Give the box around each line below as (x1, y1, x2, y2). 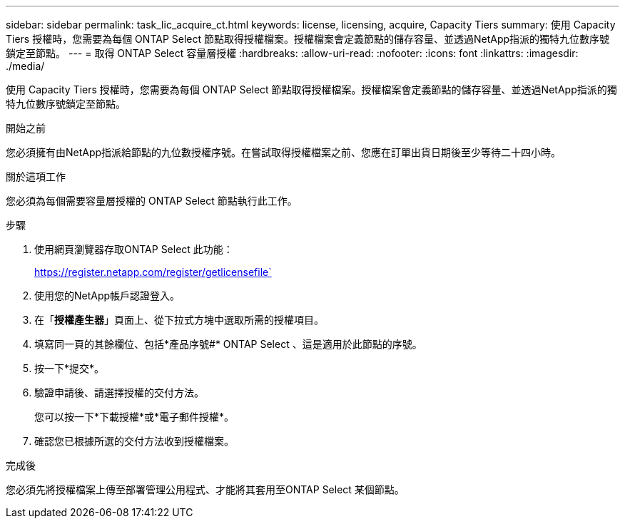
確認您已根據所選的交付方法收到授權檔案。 (34, 435, 234, 447)
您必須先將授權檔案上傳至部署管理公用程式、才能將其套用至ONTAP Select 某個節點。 (6, 483, 405, 495)
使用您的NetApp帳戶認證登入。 (34, 289, 181, 302)
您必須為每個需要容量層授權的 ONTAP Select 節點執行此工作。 (6, 195, 298, 207)
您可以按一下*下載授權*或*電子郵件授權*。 (34, 411, 235, 423)
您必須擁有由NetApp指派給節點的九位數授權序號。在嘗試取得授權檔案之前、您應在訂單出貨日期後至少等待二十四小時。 (6, 146, 562, 158)
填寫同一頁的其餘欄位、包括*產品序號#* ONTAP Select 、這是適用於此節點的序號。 (34, 338, 422, 350)
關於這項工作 (6, 170, 66, 183)
